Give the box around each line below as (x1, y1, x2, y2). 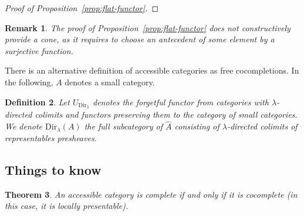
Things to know (5, 160, 102, 178)
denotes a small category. (65, 75, 155, 88)
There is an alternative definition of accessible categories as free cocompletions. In (5, 64, 299, 77)
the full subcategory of (84, 120, 163, 132)
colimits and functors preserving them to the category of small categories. (35, 108, 298, 121)
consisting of (174, 120, 219, 132)
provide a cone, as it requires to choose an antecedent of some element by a (5, 33, 275, 45)
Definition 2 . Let (5, 95, 70, 108)
